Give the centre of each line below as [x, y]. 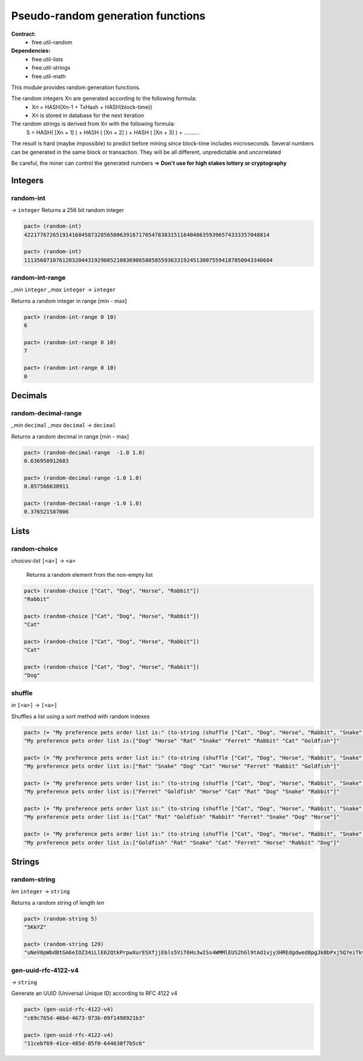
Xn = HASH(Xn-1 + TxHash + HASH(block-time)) [92, 107]
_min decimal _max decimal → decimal [64, 425]
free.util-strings [51, 68]
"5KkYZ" [35, 927]
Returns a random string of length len [58, 902]
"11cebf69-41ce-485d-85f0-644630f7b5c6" [84, 1043]
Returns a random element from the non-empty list [90, 574]
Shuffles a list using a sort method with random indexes [80, 716]
